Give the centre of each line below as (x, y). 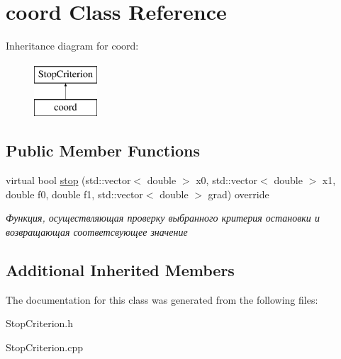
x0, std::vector (227, 180)
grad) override (239, 194)
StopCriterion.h (40, 323)
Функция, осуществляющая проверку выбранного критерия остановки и (163, 218)
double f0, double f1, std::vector (74, 194)
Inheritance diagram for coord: (72, 46)
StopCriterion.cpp (45, 347)
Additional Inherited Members (120, 269)
